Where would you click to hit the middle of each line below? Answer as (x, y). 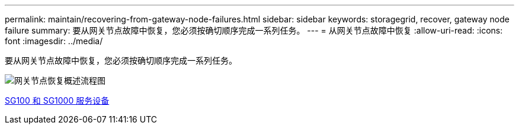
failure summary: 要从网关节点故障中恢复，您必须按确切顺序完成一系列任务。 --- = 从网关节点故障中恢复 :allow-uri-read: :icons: (254, 30)
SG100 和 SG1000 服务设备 (57, 100)
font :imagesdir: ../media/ (54, 41)
